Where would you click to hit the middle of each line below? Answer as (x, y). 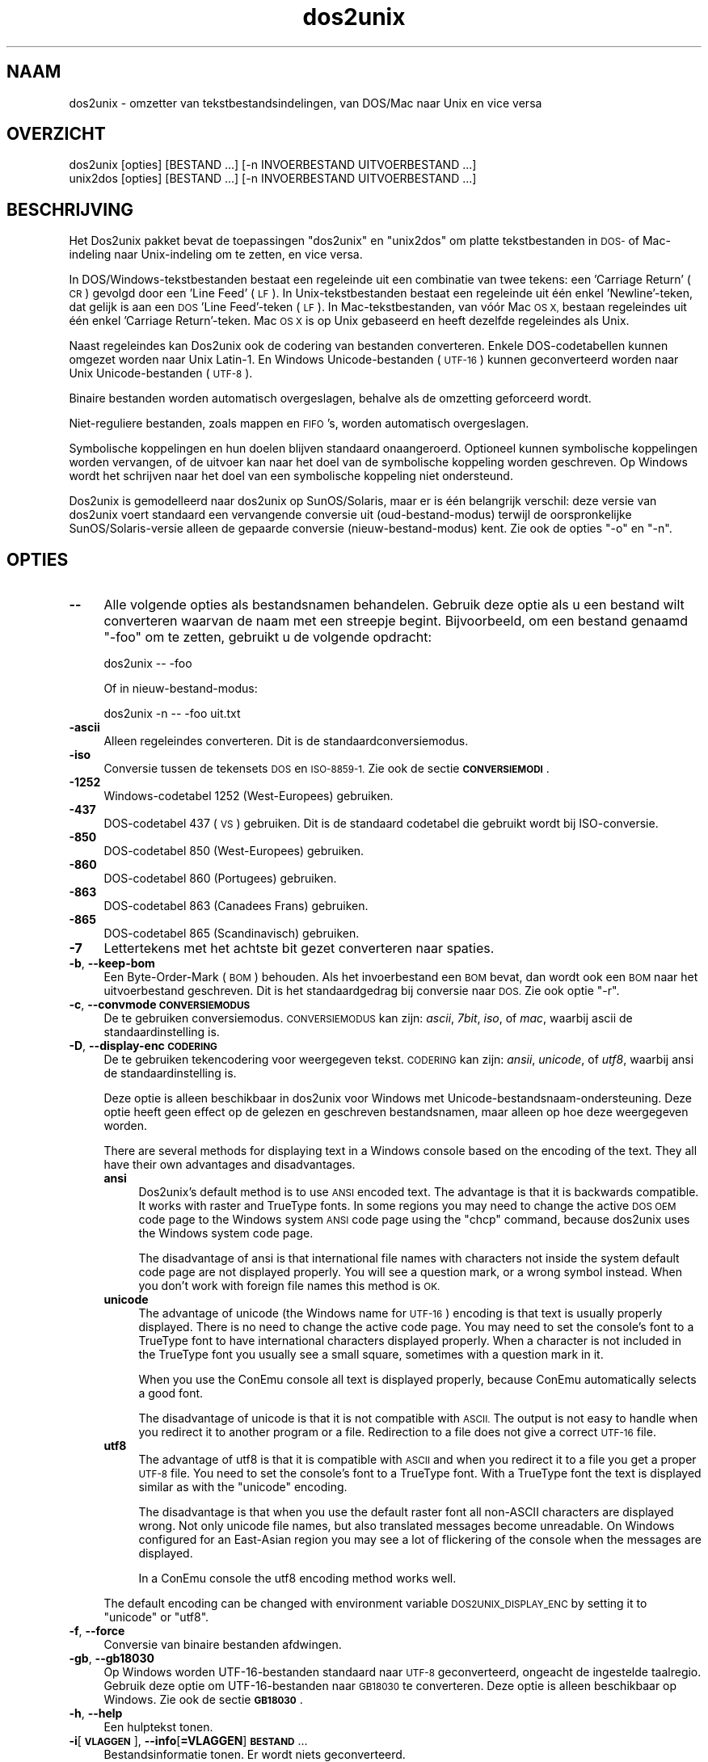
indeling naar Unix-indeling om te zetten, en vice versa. (216, 255)
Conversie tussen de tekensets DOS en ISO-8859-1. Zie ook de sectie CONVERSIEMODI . (327, 769)
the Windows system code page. (226, 1233)
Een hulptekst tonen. (158, 1727)
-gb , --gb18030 (112, 1659)
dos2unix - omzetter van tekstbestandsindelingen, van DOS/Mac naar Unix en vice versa (306, 103)
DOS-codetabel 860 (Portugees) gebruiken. (220, 879)
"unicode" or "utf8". (156, 1617)
